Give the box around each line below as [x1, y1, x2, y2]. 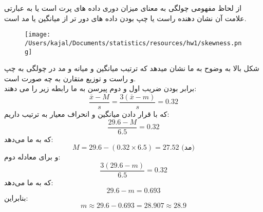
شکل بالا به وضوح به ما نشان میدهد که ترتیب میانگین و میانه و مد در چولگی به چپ [4, 63, 259, 74]
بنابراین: [4, 192, 28, 203]
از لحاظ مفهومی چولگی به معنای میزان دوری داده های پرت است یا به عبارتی [4, 3, 242, 13]
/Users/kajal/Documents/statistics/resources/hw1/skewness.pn [25, 39, 242, 47]
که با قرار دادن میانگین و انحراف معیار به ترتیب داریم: [4, 109, 170, 119]
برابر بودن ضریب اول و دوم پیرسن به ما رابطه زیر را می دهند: [4, 83, 197, 94]
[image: [25, 31, 51, 39]
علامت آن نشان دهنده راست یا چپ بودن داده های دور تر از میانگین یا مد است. [4, 12, 247, 23]
